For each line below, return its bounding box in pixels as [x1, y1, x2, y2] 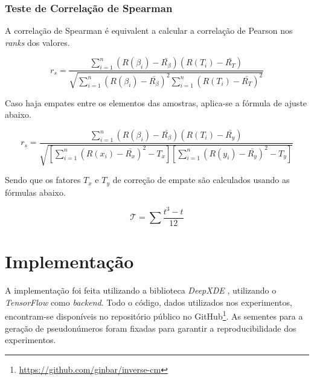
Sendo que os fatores [5, 173, 81, 186]
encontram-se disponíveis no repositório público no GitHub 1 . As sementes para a [5, 308, 303, 323]
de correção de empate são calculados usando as [112, 173, 290, 186]
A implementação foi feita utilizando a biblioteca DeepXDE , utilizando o [5, 284, 277, 297]
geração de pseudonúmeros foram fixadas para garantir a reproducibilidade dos [5, 321, 296, 334]
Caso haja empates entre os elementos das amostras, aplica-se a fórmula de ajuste [5, 96, 307, 109]
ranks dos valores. [5, 36, 70, 48]
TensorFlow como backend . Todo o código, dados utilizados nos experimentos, [5, 295, 292, 308]
